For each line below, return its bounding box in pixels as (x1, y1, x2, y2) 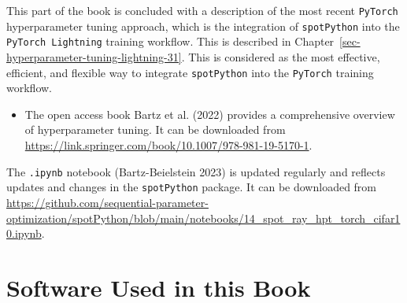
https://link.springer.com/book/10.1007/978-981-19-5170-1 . (24, 137, 313, 153)
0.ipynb (6, 225, 42, 242)
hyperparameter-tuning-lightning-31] (6, 48, 182, 65)
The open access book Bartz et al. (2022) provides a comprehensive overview (24, 105, 395, 122)
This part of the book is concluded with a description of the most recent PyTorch (6, 2, 398, 18)
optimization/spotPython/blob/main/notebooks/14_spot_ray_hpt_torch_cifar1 (6, 209, 401, 226)
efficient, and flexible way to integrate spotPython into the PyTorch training (6, 64, 374, 80)
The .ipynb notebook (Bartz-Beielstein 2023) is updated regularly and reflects (6, 163, 386, 179)
